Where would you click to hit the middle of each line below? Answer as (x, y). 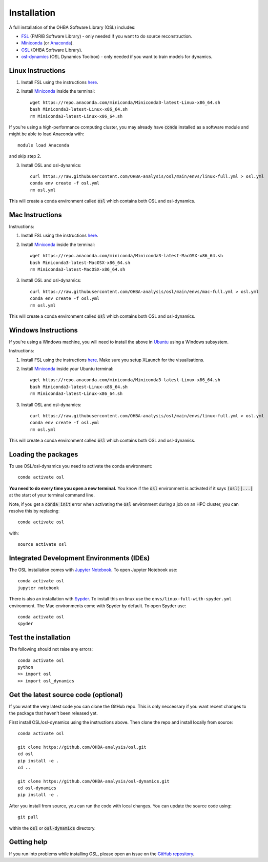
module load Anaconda (43, 145)
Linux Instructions (37, 71)
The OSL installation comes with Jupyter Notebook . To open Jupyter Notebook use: (93, 570)
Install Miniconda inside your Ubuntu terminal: (67, 369)
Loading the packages (43, 454)
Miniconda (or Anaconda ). (48, 43)
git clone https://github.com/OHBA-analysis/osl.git (82, 747)
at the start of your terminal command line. (52, 495)
